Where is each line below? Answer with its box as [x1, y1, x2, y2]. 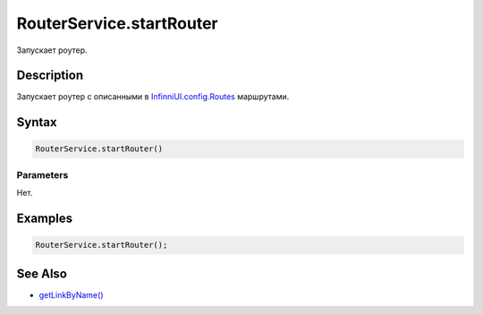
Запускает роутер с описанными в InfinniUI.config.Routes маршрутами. [16, 91, 290, 102]
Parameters [16, 168, 69, 181]
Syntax [16, 115, 57, 130]
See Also [16, 266, 67, 281]
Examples [16, 211, 73, 225]
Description [16, 68, 84, 83]
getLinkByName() [38, 289, 104, 300]
